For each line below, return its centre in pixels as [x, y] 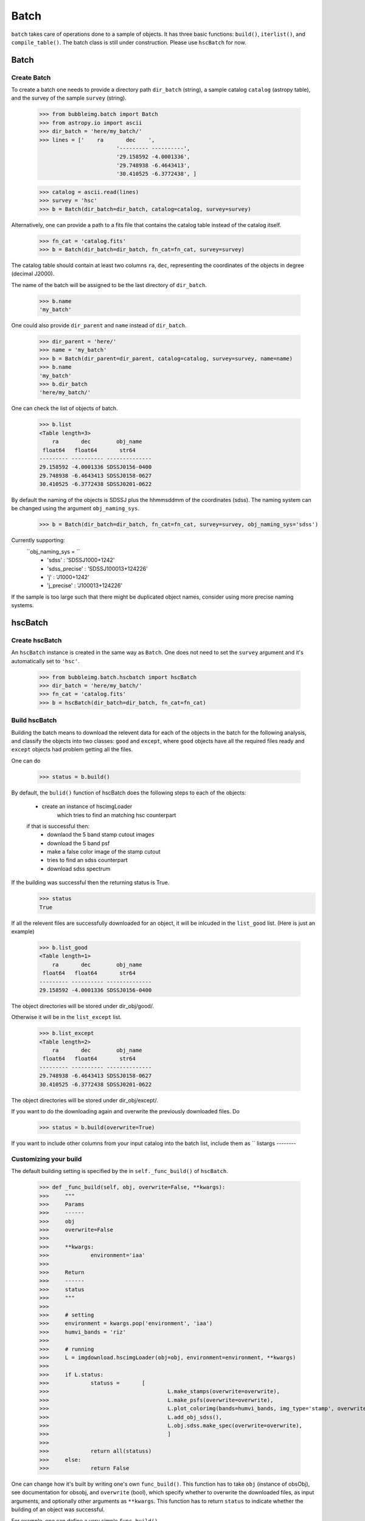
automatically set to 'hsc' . [45, 661]
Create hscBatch [36, 640]
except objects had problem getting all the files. [72, 750]
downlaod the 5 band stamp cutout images [101, 835]
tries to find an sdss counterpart [87, 860]
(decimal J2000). [33, 274]
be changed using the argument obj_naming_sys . [75, 509]
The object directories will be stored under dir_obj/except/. [85, 1100]
